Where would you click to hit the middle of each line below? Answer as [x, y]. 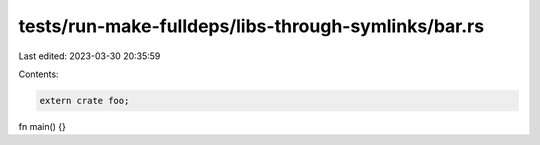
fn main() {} [42, 126]
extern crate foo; [84, 100]
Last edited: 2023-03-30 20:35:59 [89, 56]
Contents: [38, 74]
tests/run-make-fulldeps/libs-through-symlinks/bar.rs [251, 26]
